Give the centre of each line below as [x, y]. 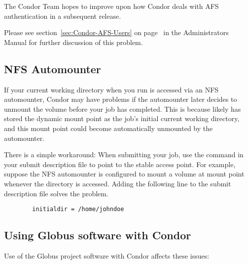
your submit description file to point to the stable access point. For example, [120, 164]
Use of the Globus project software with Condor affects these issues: [107, 255]
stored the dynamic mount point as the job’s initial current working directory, [122, 118]
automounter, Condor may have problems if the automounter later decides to [121, 99]
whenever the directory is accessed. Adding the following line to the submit [118, 183]
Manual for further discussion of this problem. [73, 42]
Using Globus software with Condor [98, 235]
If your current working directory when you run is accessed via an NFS [111, 89]
